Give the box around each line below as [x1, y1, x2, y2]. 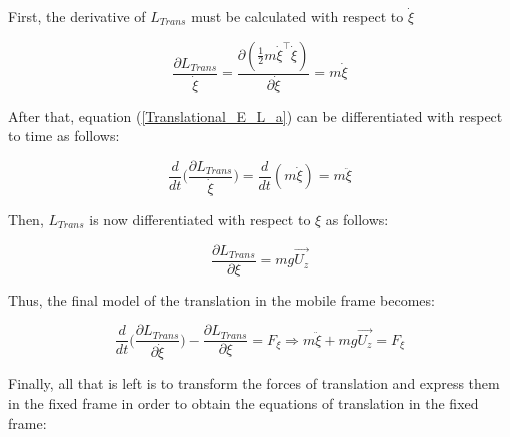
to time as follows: [8, 125, 120, 146]
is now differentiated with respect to [89, 209, 311, 229]
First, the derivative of [8, 6, 146, 26]
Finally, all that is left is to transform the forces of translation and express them [8, 373, 500, 394]
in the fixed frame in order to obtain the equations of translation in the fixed [8, 392, 479, 413]
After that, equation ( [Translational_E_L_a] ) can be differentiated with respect [8, 105, 503, 126]
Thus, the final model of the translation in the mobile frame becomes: [8, 289, 435, 310]
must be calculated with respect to [191, 6, 404, 26]
